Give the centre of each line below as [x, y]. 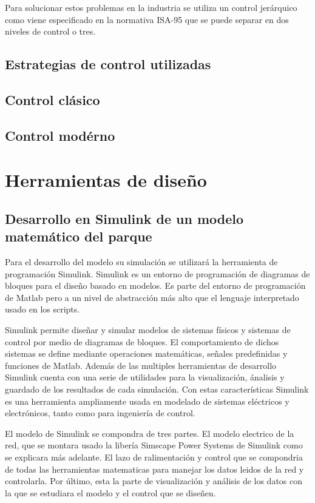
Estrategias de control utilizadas [108, 64]
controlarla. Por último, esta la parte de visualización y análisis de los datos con [154, 481]
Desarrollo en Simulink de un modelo [124, 218]
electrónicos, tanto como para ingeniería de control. [100, 413]
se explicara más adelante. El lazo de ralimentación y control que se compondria [154, 457]
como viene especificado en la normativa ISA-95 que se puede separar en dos [147, 19]
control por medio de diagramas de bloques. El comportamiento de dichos [142, 341]
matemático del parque [79, 236]
